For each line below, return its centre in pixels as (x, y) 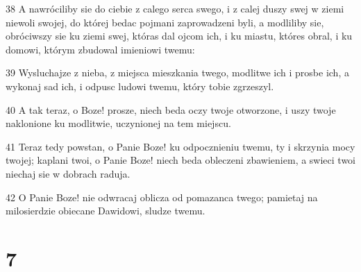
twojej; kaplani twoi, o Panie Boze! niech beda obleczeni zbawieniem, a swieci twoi (181, 160)
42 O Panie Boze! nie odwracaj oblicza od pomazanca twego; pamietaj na (162, 197)
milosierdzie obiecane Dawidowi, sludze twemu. (106, 211)
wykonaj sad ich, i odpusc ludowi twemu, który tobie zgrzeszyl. (140, 86)
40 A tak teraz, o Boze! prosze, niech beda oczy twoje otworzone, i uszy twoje (171, 109)
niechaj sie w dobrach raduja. (68, 173)
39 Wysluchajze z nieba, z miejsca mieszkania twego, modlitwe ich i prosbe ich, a (177, 73)
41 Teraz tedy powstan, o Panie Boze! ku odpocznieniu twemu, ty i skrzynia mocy (180, 146)
